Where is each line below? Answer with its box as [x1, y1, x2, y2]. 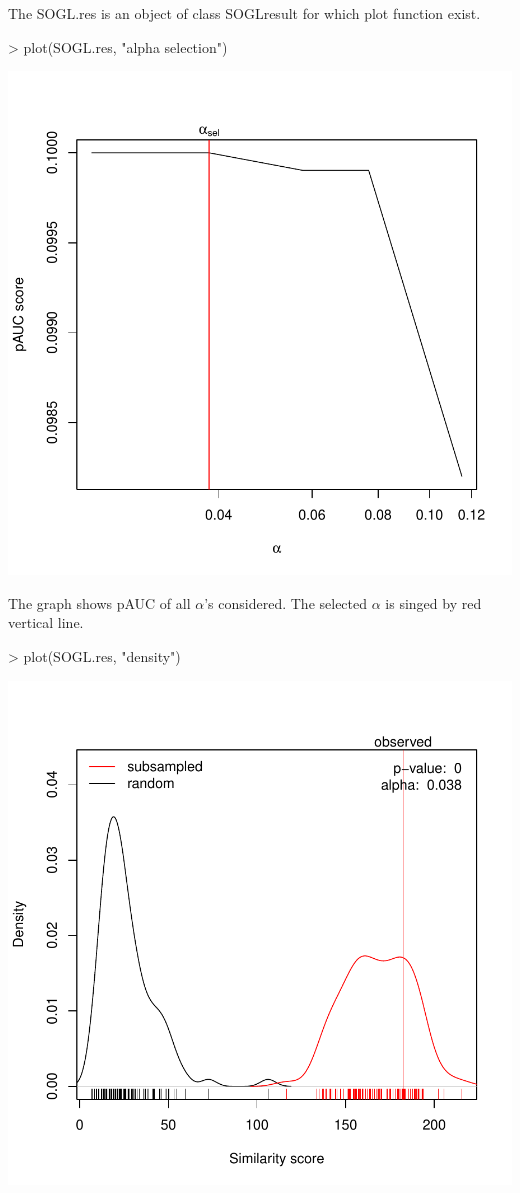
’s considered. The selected [204, 592, 368, 613]
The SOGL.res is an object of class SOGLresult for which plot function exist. [8, 3, 481, 23]
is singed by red [385, 592, 482, 613]
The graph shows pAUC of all [8, 592, 191, 613]
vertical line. [8, 612, 84, 633]
